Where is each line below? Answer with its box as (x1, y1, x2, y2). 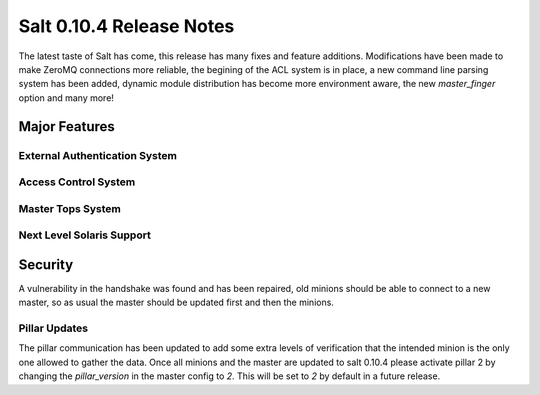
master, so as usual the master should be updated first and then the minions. (18, 296, 335, 309)
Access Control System (18, 175, 136, 189)
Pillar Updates (18, 321, 89, 335)
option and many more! (18, 91, 115, 104)
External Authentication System (18, 148, 178, 162)
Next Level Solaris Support (18, 228, 152, 242)
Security (18, 256, 74, 273)
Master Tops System (18, 201, 122, 215)
